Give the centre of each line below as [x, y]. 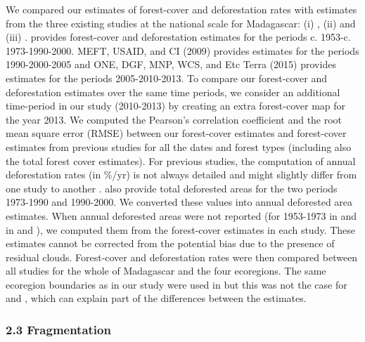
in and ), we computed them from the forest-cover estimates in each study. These [181, 229]
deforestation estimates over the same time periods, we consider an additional [173, 92]
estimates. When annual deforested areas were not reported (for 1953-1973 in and [181, 215]
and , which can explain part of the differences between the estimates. [156, 298]
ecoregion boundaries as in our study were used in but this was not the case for [177, 284]
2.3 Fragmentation [58, 329]
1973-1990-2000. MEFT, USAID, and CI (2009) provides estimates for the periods [182, 50]
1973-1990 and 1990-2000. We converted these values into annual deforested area [179, 202]
